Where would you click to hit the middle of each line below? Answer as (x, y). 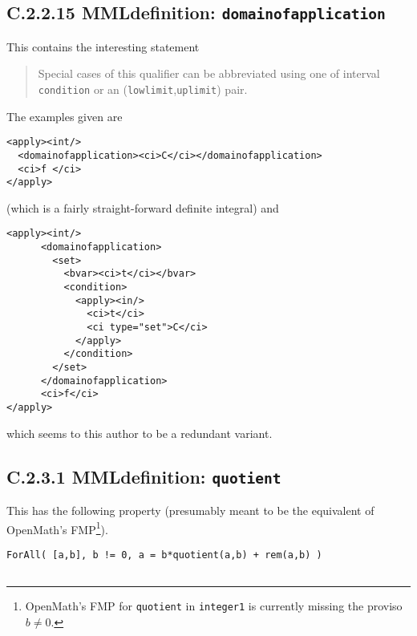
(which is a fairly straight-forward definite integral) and (143, 207)
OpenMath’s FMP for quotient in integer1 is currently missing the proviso (214, 606)
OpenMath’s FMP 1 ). (57, 528)
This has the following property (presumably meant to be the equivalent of (190, 510)
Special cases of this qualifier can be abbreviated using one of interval (209, 73)
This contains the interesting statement (103, 46)
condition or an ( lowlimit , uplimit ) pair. (143, 89)
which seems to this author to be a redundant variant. (140, 433)
